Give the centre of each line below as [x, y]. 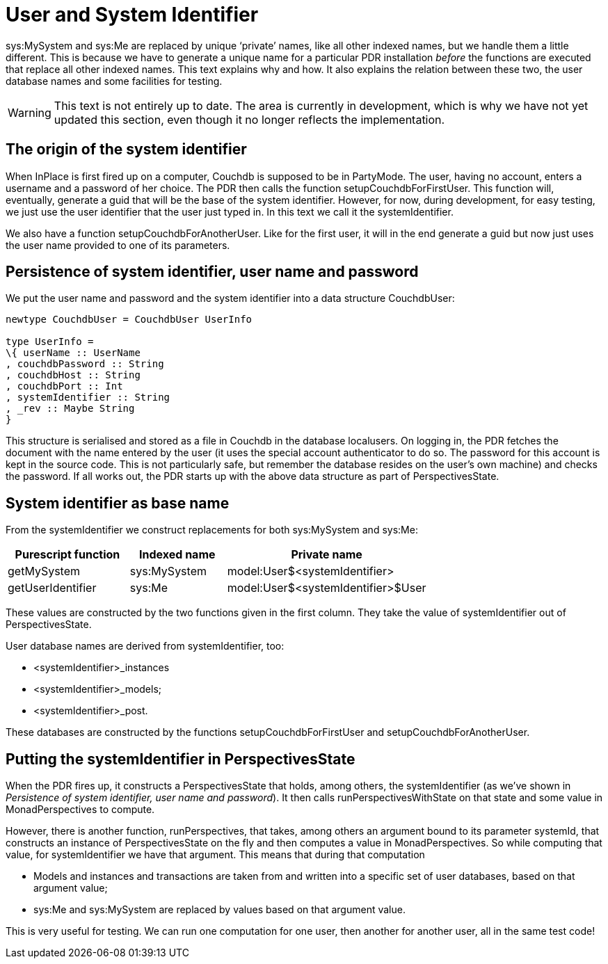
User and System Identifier [132, 15]
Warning [30, 112]
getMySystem [44, 571]
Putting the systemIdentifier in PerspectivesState [181, 759]
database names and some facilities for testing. [114, 81]
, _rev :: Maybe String [70, 409]
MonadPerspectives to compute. [80, 810]
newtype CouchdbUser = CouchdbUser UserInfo [129, 320]
